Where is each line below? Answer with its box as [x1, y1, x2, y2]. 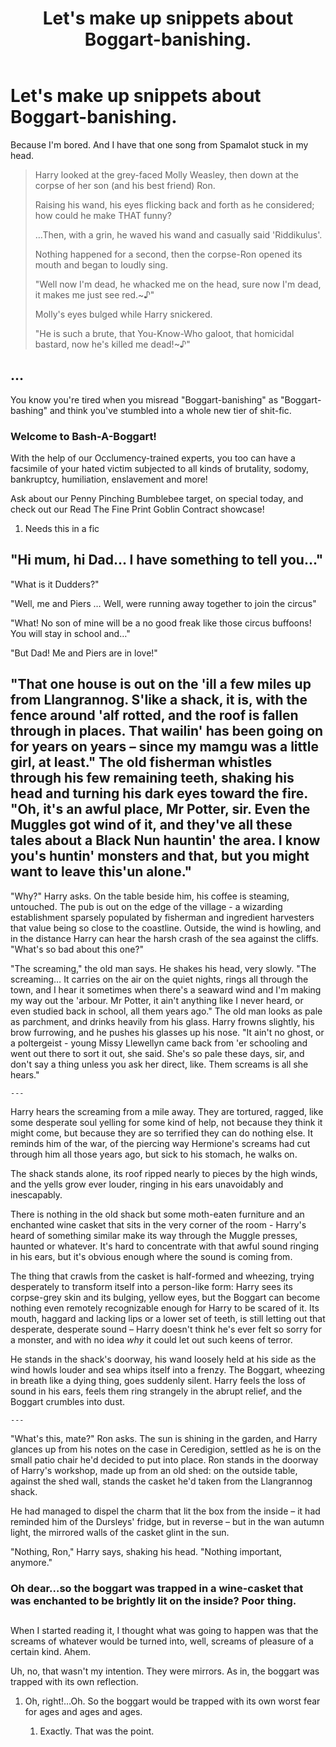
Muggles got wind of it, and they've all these [10, 817, 293, 834]
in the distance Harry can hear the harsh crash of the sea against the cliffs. [10, 932, 319, 944]
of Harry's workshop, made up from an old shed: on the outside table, [10, 1464, 298, 1476]
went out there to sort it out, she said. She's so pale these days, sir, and [10, 1047, 305, 1059]
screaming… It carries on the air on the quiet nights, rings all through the [10, 973, 309, 985]
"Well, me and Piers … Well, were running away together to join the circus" [10, 597, 317, 609]
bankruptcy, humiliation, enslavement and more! [10, 473, 208, 486]
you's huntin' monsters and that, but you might [10, 848, 310, 865]
